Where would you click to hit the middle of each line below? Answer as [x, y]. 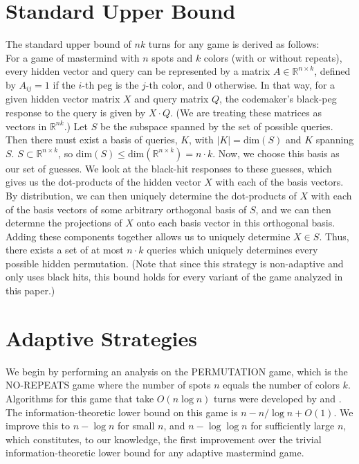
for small [136, 426]
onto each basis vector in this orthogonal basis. [236, 223]
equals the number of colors [281, 385]
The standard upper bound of [68, 44]
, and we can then [293, 209]
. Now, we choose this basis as [276, 153]
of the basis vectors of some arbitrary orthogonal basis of [126, 209]
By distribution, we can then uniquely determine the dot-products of [151, 195]
